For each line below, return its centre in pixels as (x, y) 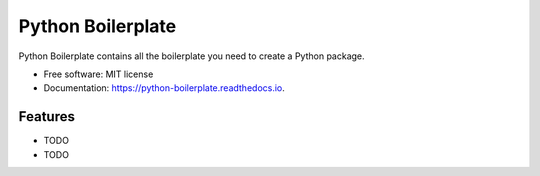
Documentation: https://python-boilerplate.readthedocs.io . (164, 88)
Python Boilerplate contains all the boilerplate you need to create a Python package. (191, 56)
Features (46, 116)
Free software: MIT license (98, 74)
